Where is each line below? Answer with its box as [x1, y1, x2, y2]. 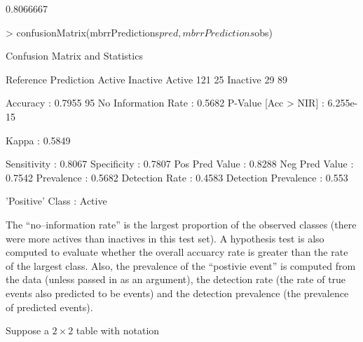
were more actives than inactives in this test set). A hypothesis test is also [6, 231, 324, 245]
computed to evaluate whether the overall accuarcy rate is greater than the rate [6, 245, 348, 259]
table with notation [76, 323, 160, 338]
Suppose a [6, 323, 49, 338]
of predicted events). [6, 299, 93, 314]
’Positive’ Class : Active [6, 193, 107, 208]
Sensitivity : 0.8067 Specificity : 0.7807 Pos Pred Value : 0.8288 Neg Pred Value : [6, 156, 354, 171]
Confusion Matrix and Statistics [6, 48, 143, 63]
